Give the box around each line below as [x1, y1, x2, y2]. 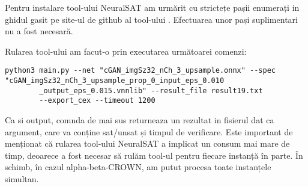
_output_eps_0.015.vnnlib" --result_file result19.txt [39, 86, 263, 95]
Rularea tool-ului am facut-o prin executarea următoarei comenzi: [5, 44, 247, 57]
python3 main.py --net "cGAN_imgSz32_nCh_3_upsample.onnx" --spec [5, 66, 276, 75]
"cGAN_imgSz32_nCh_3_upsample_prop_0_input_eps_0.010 [5, 76, 225, 85]
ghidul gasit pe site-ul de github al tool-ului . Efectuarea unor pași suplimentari [5, 13, 298, 25]
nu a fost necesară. [5, 25, 73, 37]
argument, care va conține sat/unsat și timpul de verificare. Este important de [5, 125, 293, 138]
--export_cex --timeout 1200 [39, 96, 156, 105]
